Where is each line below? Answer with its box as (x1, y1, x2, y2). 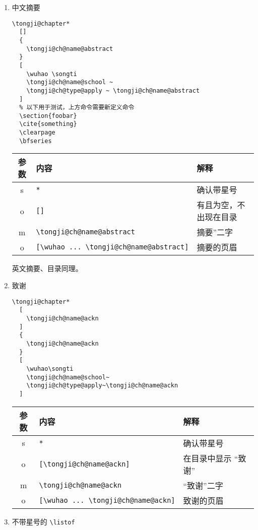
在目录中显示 (183, 452, 232, 464)
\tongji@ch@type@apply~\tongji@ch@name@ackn (26, 382, 178, 389)
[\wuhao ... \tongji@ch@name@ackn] (39, 496, 175, 504)
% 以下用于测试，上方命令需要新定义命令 (19, 104, 135, 111)
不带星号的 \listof (12, 516, 75, 526)
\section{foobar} (19, 112, 77, 119)
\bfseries (19, 137, 52, 145)
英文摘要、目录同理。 (12, 263, 83, 274)
